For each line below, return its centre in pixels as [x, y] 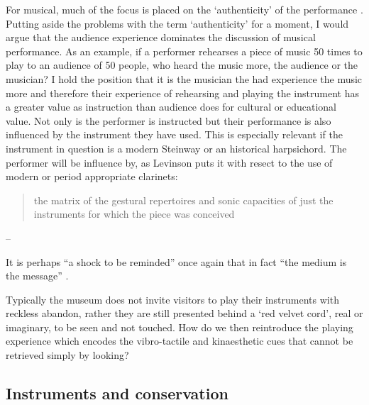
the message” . [37, 276]
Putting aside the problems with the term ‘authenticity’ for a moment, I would [177, 23]
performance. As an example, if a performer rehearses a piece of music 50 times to [184, 51]
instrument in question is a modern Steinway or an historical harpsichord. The [176, 148]
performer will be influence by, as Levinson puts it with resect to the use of [169, 162]
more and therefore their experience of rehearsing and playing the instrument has [182, 93]
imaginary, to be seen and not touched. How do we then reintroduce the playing [180, 327]
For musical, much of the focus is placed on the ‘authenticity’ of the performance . [184, 9]
